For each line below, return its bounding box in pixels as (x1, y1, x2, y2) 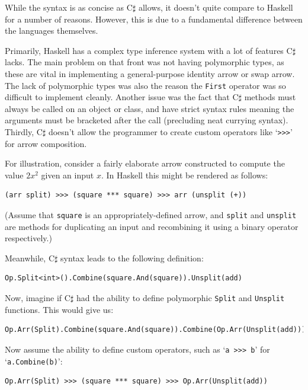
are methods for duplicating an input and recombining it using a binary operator (5, 220, 299, 232)
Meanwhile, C (5, 251, 54, 264)
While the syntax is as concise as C (5, 1, 133, 13)
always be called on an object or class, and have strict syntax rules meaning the (5, 102, 294, 114)
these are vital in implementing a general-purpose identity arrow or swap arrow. (5, 67, 295, 79)
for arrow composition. (5, 137, 87, 149)
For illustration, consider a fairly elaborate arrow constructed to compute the (5, 157, 285, 170)
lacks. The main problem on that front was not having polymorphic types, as (5, 56, 284, 68)
